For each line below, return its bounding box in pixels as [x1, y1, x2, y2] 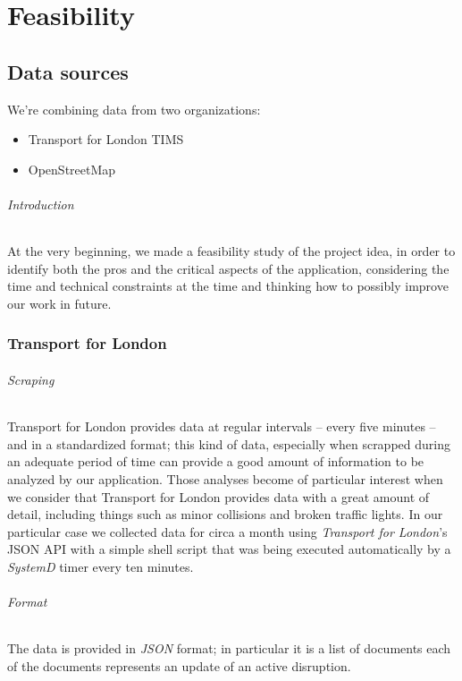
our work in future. [7, 294, 112, 312]
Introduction [7, 194, 74, 213]
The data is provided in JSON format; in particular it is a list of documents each [7, 639, 451, 658]
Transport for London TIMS [28, 130, 184, 149]
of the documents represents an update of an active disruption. [7, 656, 351, 675]
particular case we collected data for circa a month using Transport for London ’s [7, 522, 448, 541]
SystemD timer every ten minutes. [7, 557, 194, 575]
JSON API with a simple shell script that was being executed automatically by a [7, 540, 451, 558]
